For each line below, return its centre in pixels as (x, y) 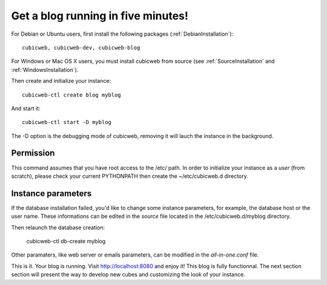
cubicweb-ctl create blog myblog (71, 95)
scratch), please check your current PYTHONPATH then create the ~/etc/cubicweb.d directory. (130, 176)
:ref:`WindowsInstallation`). (45, 70)
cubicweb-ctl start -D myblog (67, 122)
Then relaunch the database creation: (58, 228)
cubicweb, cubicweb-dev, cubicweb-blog (81, 47)
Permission (33, 153)
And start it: (26, 108)
